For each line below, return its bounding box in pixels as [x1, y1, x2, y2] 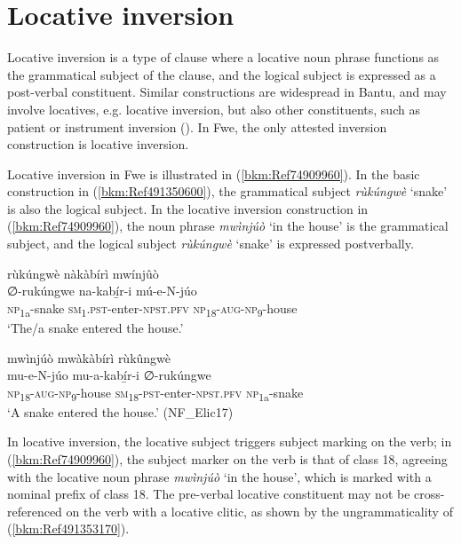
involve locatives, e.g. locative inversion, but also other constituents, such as [7, 99, 420, 118]
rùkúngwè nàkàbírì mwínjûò [7, 264, 159, 282]
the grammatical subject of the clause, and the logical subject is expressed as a [7, 65, 436, 83]
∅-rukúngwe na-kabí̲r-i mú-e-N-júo [7, 281, 197, 300]
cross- [414, 485, 445, 503]
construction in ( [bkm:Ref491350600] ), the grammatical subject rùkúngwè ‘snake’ [7, 182, 448, 201]
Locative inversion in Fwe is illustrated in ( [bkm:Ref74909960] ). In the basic [7, 164, 420, 183]
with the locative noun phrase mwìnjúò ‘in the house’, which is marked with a [7, 467, 432, 485]
